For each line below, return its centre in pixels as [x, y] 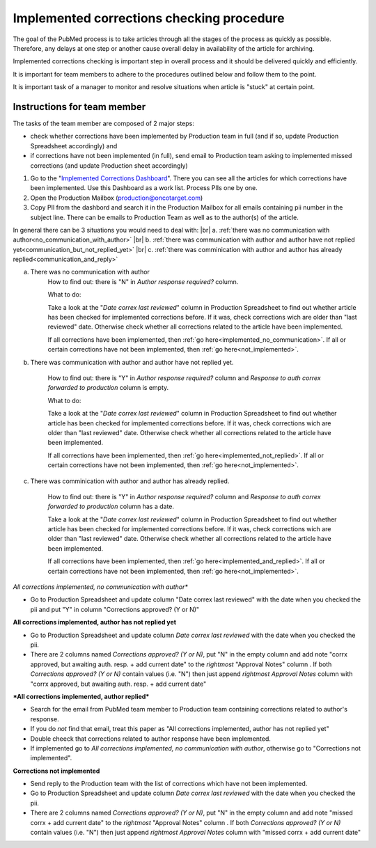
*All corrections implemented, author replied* [81, 696]
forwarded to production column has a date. [111, 507]
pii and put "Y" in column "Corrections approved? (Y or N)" [115, 609]
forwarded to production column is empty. [108, 388]
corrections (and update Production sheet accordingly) [109, 165]
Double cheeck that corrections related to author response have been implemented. [151, 739]
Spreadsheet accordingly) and [74, 146]
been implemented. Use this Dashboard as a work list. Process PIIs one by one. [144, 188]
